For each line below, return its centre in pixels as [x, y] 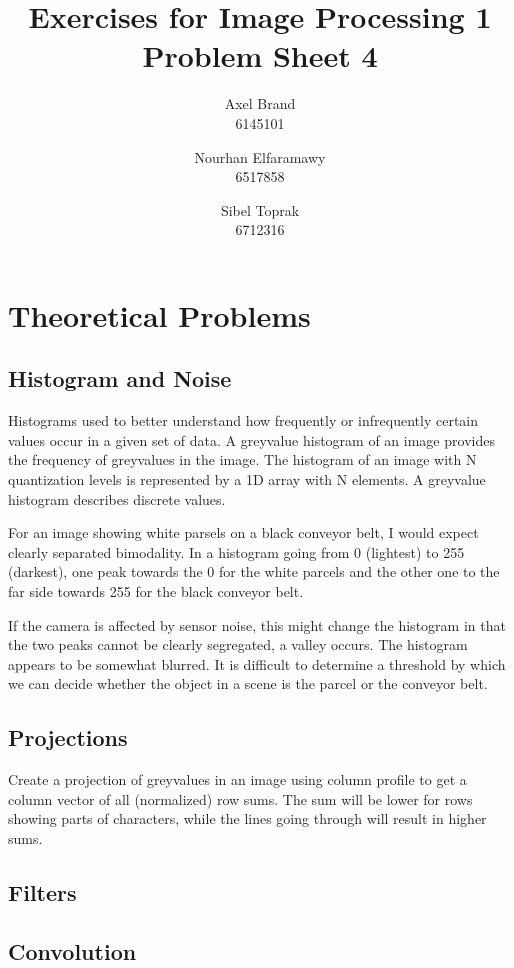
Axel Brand [260, 103]
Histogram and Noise [120, 378]
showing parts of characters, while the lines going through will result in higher [247, 818]
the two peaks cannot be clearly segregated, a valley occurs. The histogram [238, 644]
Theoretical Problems [159, 314]
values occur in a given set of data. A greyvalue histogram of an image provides [251, 439]
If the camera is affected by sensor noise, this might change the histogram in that [257, 624]
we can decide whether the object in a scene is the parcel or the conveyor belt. [248, 683]
